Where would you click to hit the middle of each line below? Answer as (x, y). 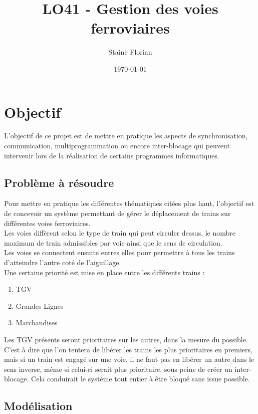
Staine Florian (130, 52)
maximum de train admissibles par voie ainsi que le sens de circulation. (113, 242)
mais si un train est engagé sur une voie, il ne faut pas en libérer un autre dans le (129, 359)
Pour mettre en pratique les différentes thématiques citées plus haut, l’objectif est (129, 203)
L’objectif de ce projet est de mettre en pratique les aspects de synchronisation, (126, 136)
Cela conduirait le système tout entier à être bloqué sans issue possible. (141, 379)
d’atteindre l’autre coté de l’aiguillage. (63, 262)
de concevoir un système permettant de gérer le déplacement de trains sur (117, 213)
